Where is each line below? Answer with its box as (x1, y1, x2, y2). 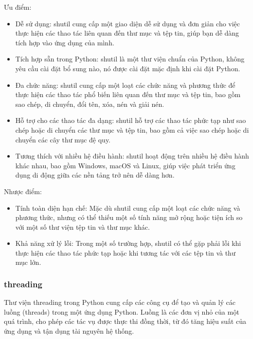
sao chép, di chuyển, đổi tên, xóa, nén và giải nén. (15, 99, 164, 109)
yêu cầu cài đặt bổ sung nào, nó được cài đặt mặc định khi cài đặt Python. (15, 63, 240, 73)
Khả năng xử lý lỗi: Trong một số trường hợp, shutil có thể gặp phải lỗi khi (15, 238, 241, 248)
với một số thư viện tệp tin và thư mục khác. (15, 221, 150, 232)
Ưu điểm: (4, 2, 32, 12)
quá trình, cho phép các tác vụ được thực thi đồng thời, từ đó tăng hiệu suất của (4, 316, 246, 326)
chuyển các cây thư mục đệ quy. (15, 134, 110, 144)
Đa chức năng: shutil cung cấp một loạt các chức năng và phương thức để (15, 80, 235, 90)
